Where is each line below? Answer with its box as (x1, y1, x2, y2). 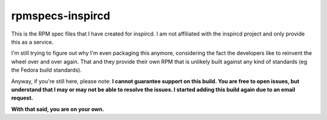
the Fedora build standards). (11, 66, 82, 74)
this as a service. (11, 38, 54, 45)
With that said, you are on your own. (11, 106, 104, 113)
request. (11, 94, 33, 102)
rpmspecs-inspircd (11, 9, 110, 22)
